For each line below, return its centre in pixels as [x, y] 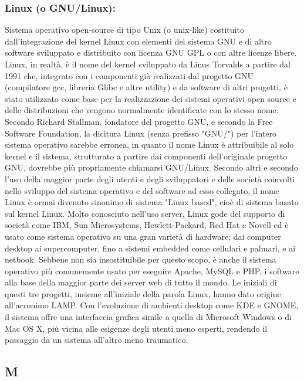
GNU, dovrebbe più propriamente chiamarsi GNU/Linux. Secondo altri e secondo [151, 167]
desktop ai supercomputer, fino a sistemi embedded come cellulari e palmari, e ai [150, 248]
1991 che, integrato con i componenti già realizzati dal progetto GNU [129, 75]
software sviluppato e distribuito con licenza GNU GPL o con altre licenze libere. [151, 52]
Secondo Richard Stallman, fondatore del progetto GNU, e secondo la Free [139, 121]
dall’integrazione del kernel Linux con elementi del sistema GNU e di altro [138, 41]
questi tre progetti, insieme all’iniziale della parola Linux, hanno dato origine [143, 293]
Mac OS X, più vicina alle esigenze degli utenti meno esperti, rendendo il [136, 328]
